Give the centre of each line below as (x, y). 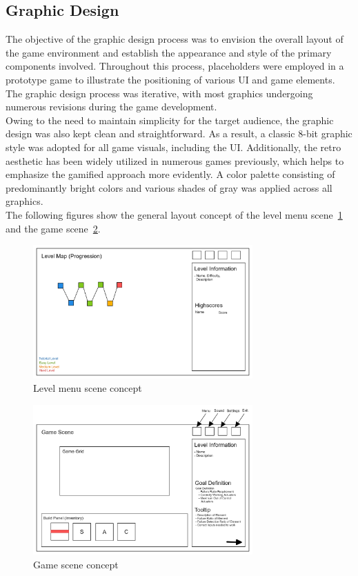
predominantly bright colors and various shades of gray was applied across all (169, 187)
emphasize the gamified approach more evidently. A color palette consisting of (170, 174)
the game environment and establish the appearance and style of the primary (169, 52)
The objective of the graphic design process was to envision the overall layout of (175, 39)
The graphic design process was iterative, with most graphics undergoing (159, 93)
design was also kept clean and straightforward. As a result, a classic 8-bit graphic (179, 133)
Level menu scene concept (88, 388)
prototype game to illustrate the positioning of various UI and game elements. (170, 79)
